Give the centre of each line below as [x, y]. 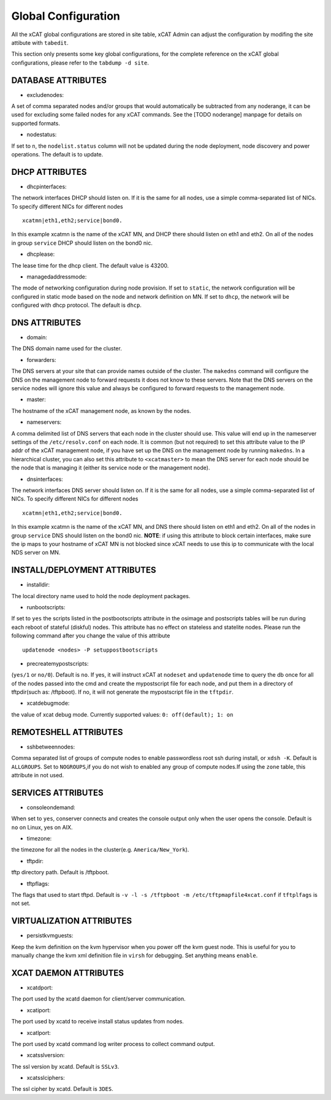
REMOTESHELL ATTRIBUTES [67, 732]
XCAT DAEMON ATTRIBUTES [67, 973]
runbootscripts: [46, 607]
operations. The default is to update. [57, 154]
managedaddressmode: [57, 277]
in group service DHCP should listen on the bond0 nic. [82, 243]
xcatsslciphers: [46, 1078]
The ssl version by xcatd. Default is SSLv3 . [65, 1066]
